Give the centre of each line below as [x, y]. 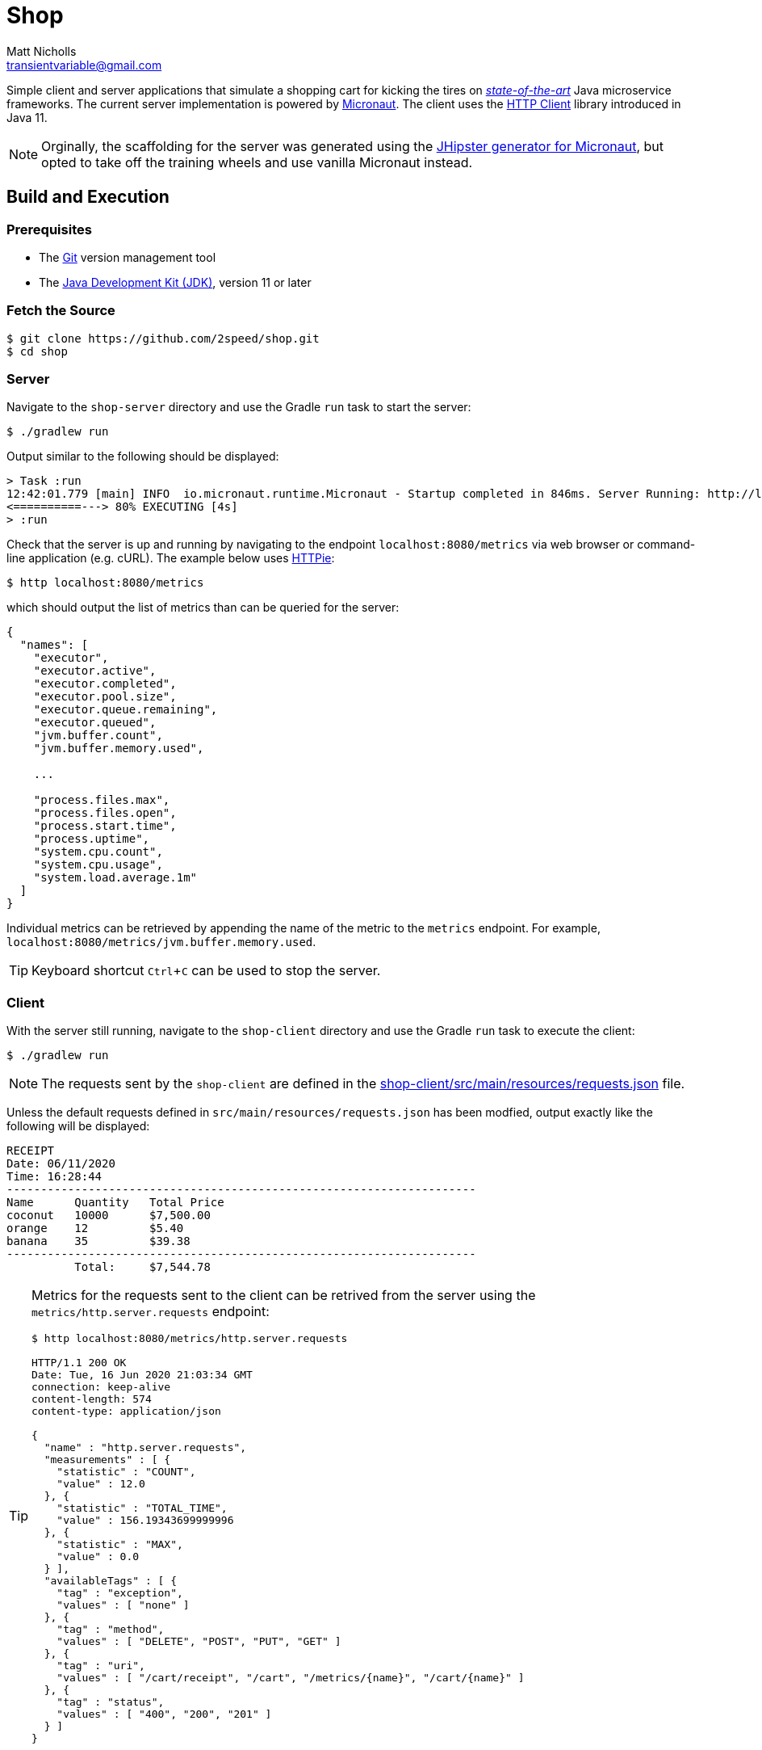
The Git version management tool [128, 257]
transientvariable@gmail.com [84, 65]
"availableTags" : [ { [111, 1581]
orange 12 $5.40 [95, 1228]
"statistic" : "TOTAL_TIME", [142, 1508]
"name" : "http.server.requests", [145, 1448]
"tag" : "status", [111, 1702]
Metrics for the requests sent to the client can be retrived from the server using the [284, 1296]
